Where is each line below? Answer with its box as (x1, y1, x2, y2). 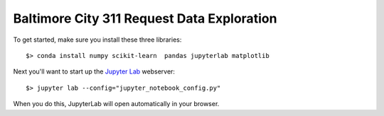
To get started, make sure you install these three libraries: (13, 35, 182, 44)
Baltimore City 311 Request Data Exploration (13, 11, 277, 26)
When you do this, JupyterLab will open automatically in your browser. (13, 100, 220, 108)
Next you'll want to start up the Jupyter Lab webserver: (13, 67, 176, 76)
